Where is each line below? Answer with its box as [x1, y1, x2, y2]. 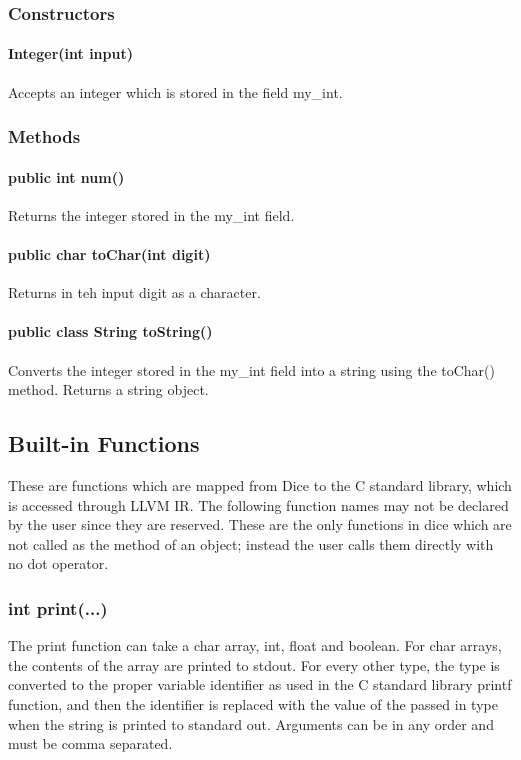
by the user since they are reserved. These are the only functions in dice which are [8, 514, 512, 535]
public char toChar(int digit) [8, 244, 211, 265]
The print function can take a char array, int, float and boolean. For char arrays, [8, 635, 502, 656]
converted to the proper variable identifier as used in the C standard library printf [8, 674, 512, 695]
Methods [8, 124, 81, 149]
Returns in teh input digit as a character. [8, 282, 261, 303]
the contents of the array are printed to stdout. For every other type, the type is [8, 654, 500, 675]
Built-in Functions [8, 428, 200, 459]
